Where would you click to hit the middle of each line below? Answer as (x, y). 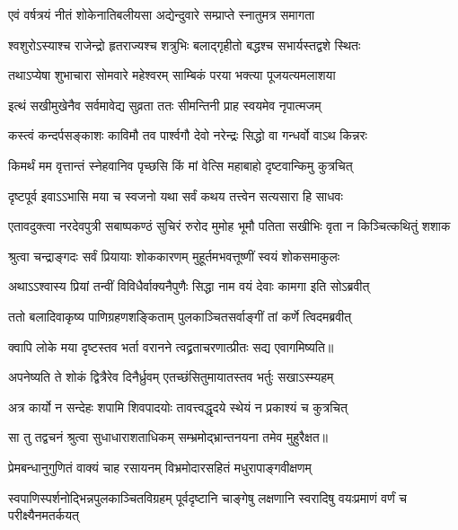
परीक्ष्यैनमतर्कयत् (44, 515)
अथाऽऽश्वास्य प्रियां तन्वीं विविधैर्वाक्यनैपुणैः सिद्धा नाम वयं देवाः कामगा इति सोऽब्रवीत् (189, 286)
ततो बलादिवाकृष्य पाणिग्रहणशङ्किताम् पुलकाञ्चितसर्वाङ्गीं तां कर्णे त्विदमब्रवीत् (180, 316)
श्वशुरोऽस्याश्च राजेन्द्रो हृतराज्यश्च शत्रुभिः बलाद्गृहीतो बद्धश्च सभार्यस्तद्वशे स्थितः (185, 44)
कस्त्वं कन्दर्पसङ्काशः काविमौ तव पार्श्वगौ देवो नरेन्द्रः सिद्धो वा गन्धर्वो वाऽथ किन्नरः (188, 135)
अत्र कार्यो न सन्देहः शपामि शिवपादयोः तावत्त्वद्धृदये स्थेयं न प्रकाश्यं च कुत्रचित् (178, 406)
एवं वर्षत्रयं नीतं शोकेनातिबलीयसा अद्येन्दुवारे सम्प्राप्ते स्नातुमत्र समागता (162, 14)
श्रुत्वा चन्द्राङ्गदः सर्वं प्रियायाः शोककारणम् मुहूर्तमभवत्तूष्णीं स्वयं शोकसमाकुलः (174, 256)
